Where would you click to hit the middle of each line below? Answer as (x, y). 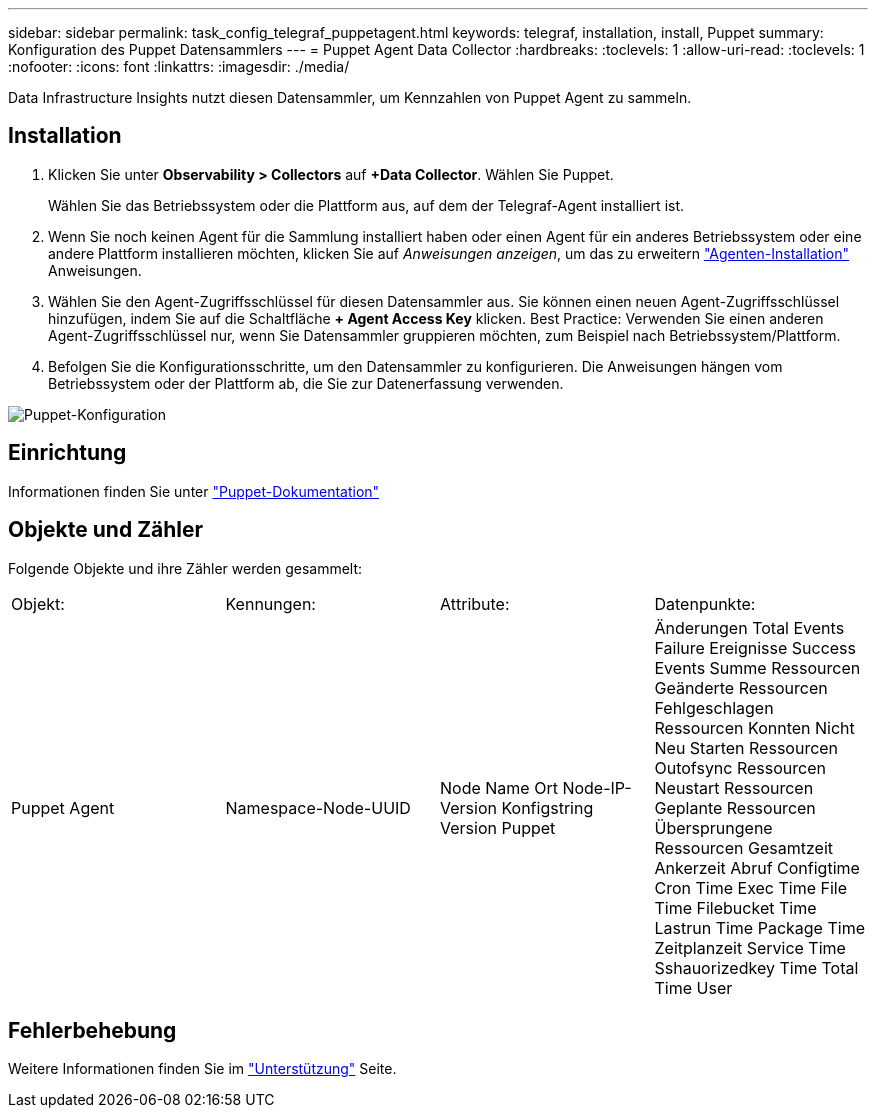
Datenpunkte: (705, 603)
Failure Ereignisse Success (755, 647)
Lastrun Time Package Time (759, 927)
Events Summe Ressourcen (757, 667)
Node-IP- (597, 787)
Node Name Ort (499, 787)
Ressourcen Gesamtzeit (743, 847)
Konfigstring (547, 807)
